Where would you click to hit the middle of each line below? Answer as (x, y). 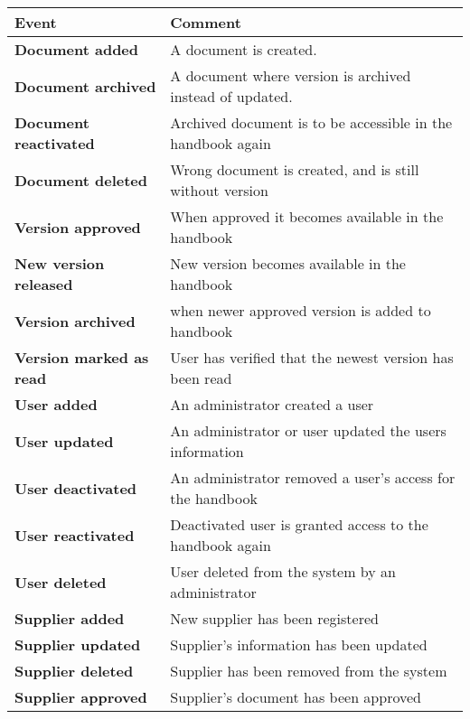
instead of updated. (231, 96)
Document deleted (81, 180)
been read (201, 378)
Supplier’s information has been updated (299, 644)
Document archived (85, 86)
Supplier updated (78, 644)
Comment (206, 22)
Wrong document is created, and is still (295, 169)
